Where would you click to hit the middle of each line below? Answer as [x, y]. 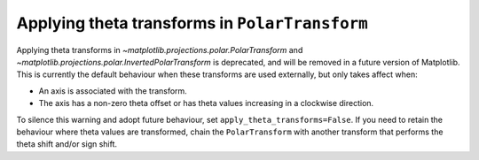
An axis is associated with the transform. [113, 91]
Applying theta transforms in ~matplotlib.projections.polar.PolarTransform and [160, 50]
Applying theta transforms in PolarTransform [192, 23]
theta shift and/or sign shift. [67, 144]
